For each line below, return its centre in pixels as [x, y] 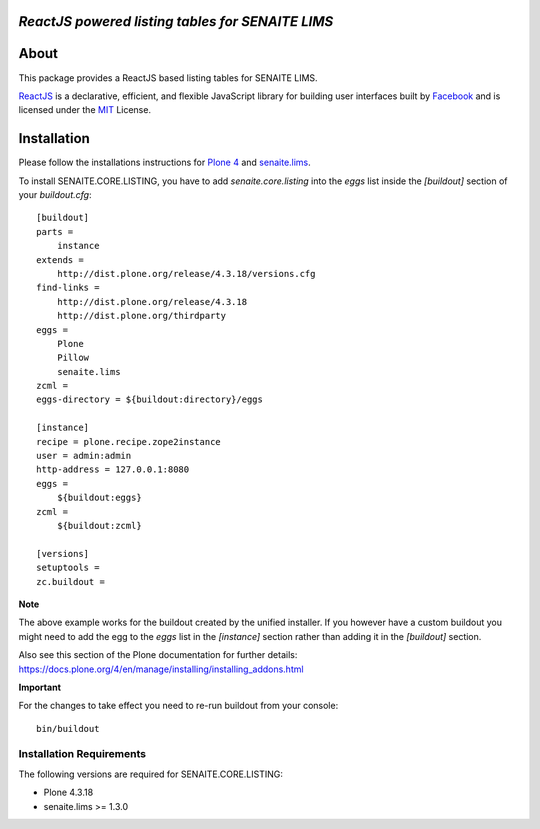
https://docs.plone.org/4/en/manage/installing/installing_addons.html [161, 669]
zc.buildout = [70, 581]
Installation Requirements [82, 754]
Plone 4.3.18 [68, 792]
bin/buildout [68, 728]
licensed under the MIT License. [85, 110]
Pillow [73, 358]
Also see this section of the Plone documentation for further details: [158, 655]
